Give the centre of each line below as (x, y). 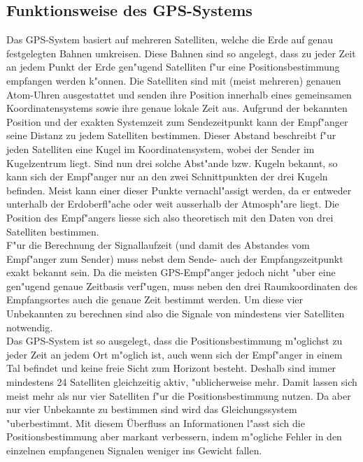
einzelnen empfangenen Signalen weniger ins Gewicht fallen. (134, 450)
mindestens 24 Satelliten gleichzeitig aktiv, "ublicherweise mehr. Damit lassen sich (182, 382)
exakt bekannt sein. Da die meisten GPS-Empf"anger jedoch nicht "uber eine (171, 272)
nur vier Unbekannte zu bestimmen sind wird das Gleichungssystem (152, 409)
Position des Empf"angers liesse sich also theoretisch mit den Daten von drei (170, 217)
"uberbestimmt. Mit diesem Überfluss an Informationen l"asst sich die (156, 423)
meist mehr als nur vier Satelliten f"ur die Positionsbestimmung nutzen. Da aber (179, 395)
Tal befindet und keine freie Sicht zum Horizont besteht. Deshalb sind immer (171, 368)
